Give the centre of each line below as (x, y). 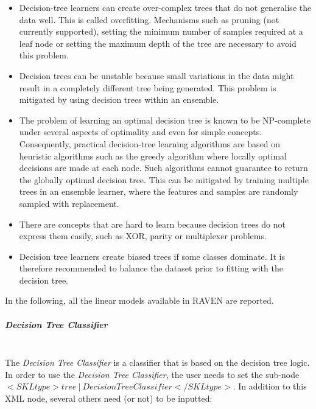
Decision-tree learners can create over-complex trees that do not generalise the (165, 7)
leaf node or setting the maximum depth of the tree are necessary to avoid (158, 43)
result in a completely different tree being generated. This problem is (148, 87)
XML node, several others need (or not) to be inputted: (109, 398)
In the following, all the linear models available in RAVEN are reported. (139, 300)
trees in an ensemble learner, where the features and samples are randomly (159, 191)
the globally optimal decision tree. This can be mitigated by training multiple (164, 179)
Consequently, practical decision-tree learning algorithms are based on (150, 143)
